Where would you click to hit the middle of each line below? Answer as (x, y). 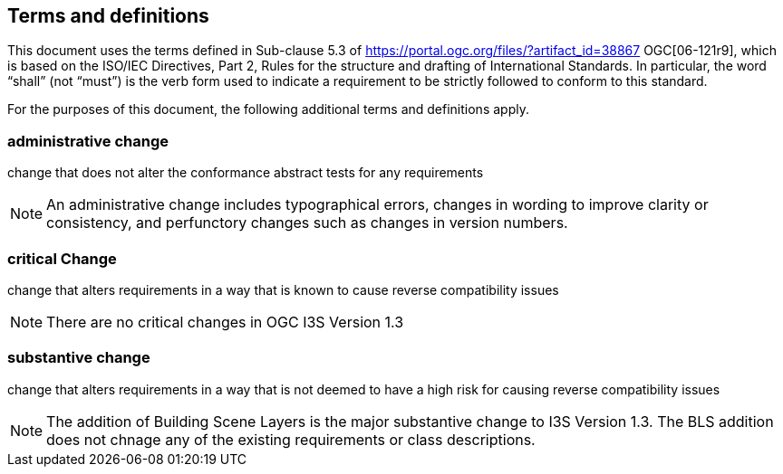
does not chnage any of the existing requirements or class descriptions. (291, 439)
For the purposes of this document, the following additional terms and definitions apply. (268, 109)
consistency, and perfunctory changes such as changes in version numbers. (307, 223)
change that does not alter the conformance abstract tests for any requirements (246, 173)
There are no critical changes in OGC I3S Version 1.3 (225, 322)
